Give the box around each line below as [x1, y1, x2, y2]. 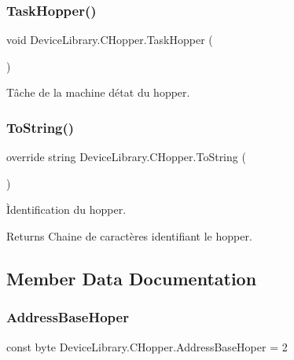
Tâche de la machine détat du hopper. [6, 84, 190, 101]
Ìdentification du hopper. [6, 201, 127, 218]
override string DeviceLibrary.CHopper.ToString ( [6, 149, 246, 165]
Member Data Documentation [6, 266, 257, 290]
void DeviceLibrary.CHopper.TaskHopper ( [6, 31, 213, 48]
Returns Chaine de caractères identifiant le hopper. [6, 228, 252, 244]
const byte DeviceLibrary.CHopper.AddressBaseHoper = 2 [6, 338, 288, 354]
